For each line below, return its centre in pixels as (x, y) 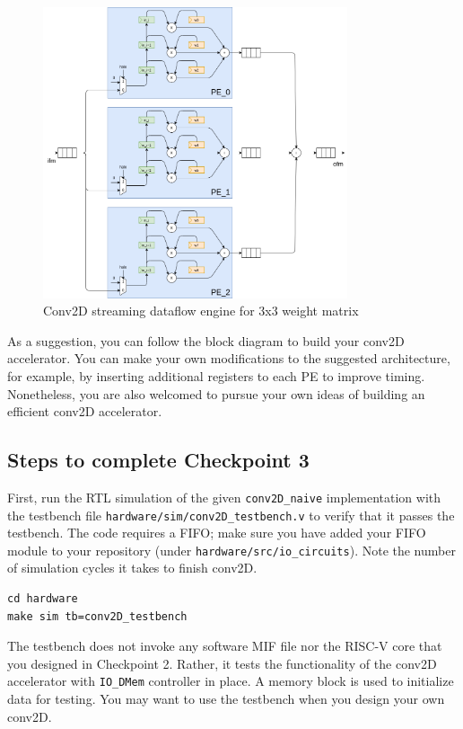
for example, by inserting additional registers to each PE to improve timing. (216, 375)
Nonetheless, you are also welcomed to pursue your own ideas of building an (216, 393)
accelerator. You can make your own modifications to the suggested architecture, (229, 358)
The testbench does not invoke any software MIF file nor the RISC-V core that (225, 646)
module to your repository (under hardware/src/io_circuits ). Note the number (231, 550)
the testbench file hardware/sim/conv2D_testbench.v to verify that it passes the (231, 515)
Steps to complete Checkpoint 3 (158, 460)
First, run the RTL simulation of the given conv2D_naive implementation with (224, 497)
